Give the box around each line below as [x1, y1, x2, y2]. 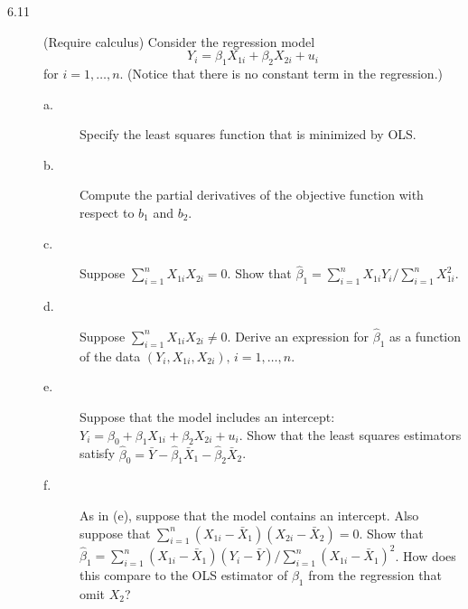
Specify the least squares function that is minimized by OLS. [80, 125, 417, 144]
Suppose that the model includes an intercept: [80, 407, 335, 426]
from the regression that [308, 566, 442, 585]
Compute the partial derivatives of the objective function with [80, 185, 424, 204]
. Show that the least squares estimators [239, 425, 462, 444]
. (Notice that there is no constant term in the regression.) [119, 63, 443, 82]
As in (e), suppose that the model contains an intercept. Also [80, 505, 419, 524]
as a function [388, 326, 462, 345]
